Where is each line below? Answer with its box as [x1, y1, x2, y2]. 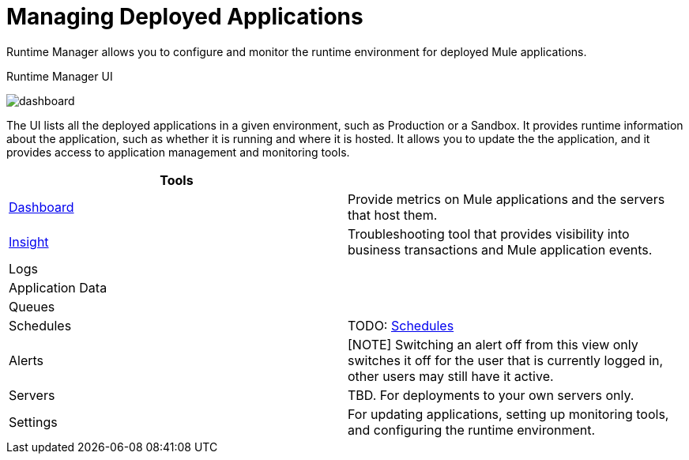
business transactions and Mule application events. [348, 241, 653, 258]
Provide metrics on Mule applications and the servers [348, 190, 665, 207]
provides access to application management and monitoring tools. [6, 145, 350, 159]
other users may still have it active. [348, 368, 554, 384]
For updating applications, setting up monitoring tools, [348, 405, 669, 422]
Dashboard [9, 198, 74, 215]
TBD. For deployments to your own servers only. [348, 386, 634, 403]
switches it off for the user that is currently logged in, [348, 352, 664, 368]
